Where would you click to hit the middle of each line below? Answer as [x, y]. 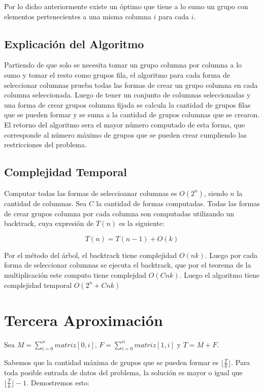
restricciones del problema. [45, 144]
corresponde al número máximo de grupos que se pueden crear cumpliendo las [125, 134]
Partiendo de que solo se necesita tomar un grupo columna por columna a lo [123, 65]
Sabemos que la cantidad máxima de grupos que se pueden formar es [111, 362]
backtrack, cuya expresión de [49, 223]
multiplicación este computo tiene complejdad [75, 274]
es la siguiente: [142, 223]
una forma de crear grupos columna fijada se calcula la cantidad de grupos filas [127, 104]
